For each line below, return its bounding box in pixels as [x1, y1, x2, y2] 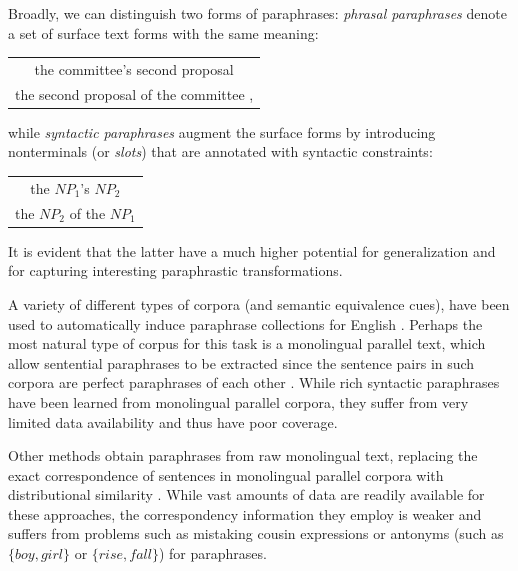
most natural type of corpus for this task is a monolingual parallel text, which [8, 333, 486, 354]
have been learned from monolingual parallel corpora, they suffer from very [8, 391, 469, 412]
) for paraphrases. [158, 543, 267, 564]
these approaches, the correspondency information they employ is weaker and [8, 503, 482, 524]
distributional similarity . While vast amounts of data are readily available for [8, 484, 485, 505]
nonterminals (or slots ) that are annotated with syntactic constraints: [8, 141, 433, 162]
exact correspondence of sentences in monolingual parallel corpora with [8, 464, 444, 485]
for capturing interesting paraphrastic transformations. [8, 260, 343, 281]
